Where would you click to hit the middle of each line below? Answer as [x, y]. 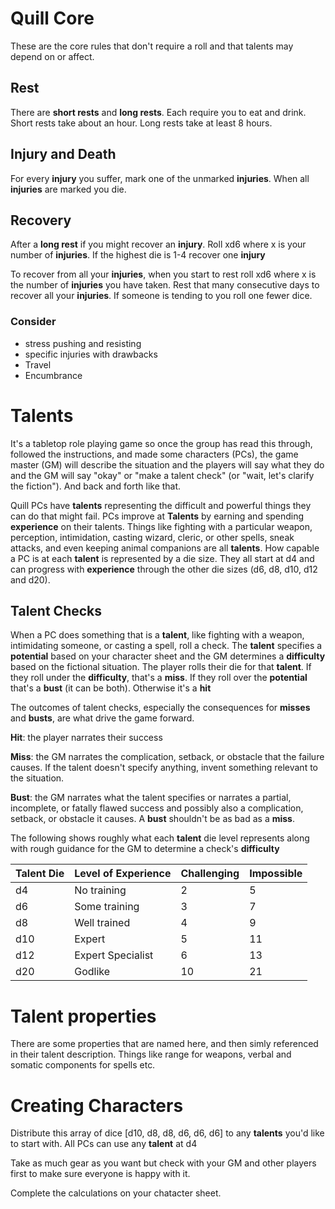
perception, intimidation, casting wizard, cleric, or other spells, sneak [152, 537]
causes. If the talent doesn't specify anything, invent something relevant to [164, 768]
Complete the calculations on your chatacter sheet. [116, 1193]
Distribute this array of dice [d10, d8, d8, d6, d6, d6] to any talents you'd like [167, 1133]
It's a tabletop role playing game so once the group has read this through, [161, 443]
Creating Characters [97, 1105]
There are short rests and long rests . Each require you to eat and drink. [158, 112]
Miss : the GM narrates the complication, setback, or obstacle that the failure [167, 757]
